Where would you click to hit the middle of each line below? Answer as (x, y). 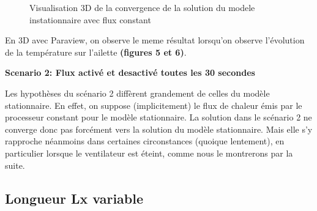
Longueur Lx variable (74, 198)
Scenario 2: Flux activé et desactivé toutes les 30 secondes (130, 72)
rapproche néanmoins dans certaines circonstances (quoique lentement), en (145, 141)
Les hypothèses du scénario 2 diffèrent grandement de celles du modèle (137, 93)
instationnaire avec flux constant (90, 19)
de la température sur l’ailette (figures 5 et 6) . (96, 52)
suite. (15, 165)
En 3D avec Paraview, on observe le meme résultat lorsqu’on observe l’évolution (155, 40)
